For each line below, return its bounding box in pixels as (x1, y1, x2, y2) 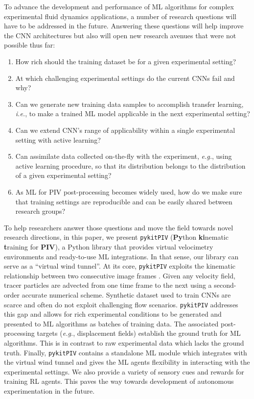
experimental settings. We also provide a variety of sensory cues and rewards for (4, 366, 244, 376)
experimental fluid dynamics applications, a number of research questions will (4, 11, 237, 21)
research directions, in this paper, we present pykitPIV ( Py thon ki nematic (4, 232, 229, 242)
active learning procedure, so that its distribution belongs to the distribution (15, 160, 246, 171)
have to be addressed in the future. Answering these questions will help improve (4, 21, 244, 31)
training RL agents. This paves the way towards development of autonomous (4, 376, 234, 386)
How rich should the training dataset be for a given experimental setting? (15, 56, 236, 66)
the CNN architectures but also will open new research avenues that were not (4, 30, 236, 40)
